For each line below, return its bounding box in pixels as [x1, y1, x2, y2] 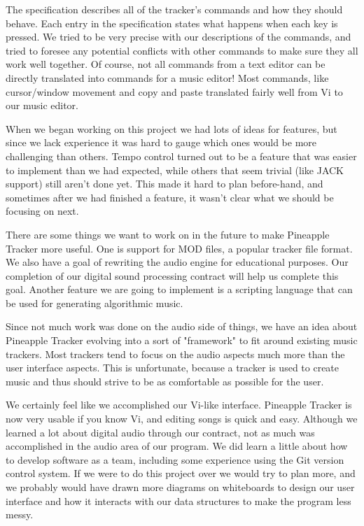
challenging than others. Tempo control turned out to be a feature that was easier [6, 148, 357, 163]
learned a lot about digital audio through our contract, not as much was [6, 425, 315, 439]
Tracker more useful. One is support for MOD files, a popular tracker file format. [6, 241, 353, 255]
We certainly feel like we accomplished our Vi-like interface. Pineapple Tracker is [6, 397, 352, 412]
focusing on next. [6, 204, 79, 218]
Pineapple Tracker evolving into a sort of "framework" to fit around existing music [6, 333, 358, 348]
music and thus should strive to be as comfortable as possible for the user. [6, 374, 324, 388]
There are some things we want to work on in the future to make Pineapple [6, 227, 330, 241]
